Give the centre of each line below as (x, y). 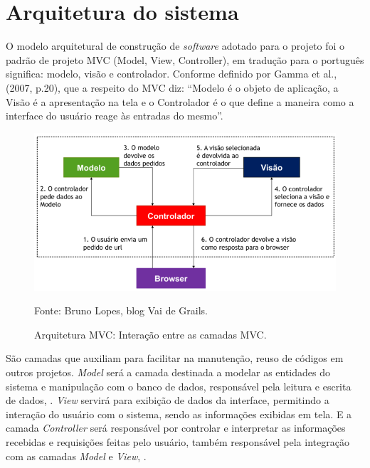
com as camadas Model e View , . (76, 456)
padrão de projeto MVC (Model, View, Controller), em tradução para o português (185, 59)
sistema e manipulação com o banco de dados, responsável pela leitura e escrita (179, 386)
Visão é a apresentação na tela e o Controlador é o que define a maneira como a (180, 101)
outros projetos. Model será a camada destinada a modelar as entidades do (168, 372)
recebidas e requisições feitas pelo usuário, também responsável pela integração (178, 441)
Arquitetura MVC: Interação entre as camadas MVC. (150, 334)
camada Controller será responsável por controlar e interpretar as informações (176, 428)
